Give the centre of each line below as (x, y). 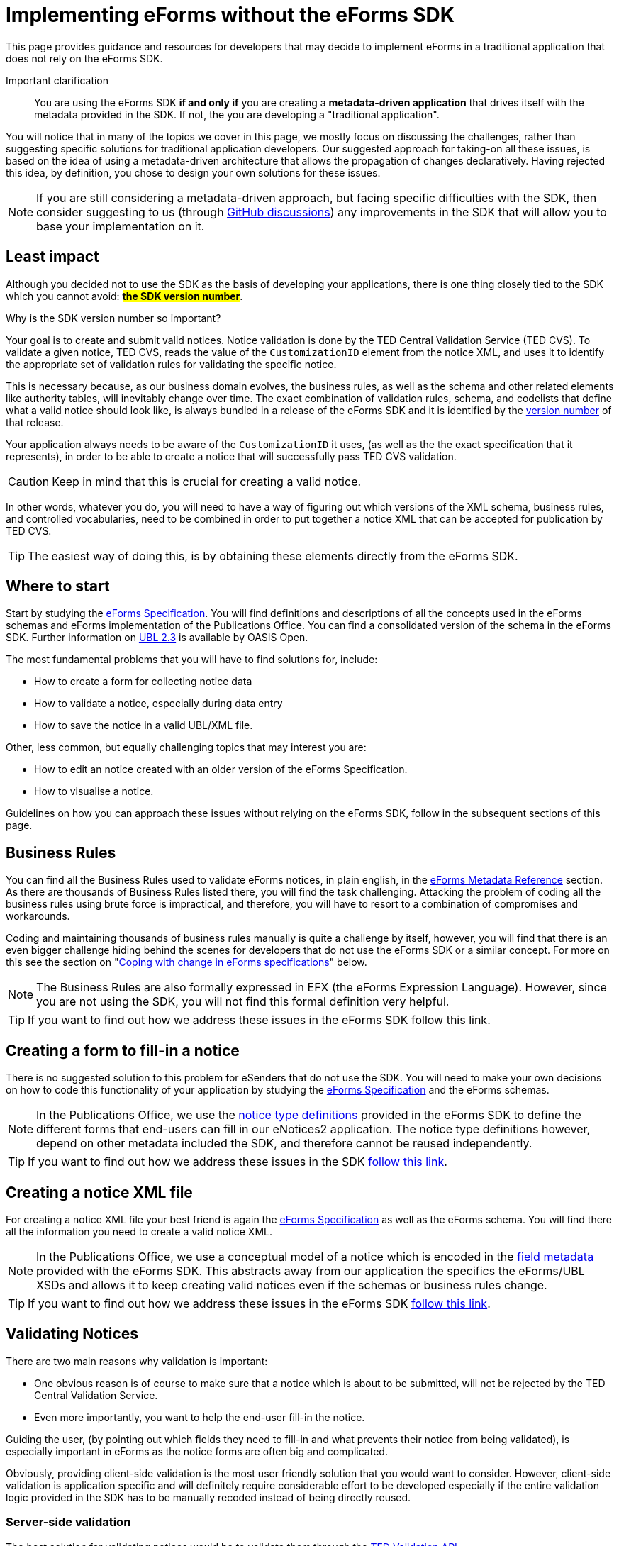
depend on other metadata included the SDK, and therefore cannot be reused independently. (284, 1144)
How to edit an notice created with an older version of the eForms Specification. (221, 769)
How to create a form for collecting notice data (143, 682)
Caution (29, 481)
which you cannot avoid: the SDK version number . (124, 296)
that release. (35, 422)
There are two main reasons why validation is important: (137, 1361)
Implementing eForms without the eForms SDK (230, 15)
